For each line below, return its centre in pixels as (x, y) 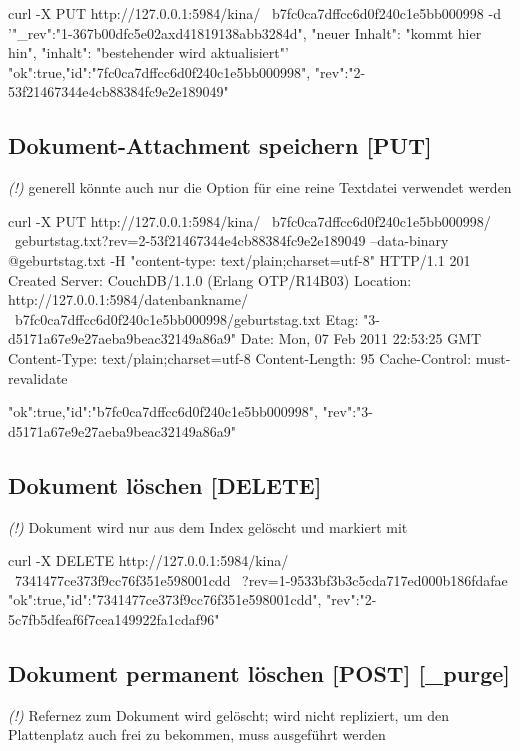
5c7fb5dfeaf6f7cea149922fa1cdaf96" (114, 618)
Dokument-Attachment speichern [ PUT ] (220, 145)
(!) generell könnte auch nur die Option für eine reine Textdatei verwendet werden (260, 187)
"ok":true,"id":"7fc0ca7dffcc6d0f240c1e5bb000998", (159, 71)
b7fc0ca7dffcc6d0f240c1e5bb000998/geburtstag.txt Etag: (186, 318)
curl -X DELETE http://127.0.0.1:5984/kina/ (148, 560)
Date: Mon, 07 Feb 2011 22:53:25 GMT (361, 338)
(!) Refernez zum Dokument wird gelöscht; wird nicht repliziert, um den (229, 714)
